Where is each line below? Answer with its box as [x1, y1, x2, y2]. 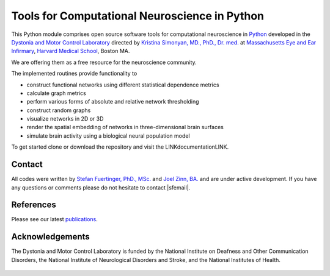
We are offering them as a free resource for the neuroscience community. [11, 58, 197, 66]
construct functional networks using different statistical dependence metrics [26, 81, 219, 88]
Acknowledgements [11, 232, 90, 242]
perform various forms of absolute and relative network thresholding [26, 98, 199, 105]
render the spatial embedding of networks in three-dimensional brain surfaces [26, 124, 224, 131]
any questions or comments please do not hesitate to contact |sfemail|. [11, 183, 191, 191]
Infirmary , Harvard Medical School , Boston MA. [11, 48, 130, 55]
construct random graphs [26, 107, 91, 114]
